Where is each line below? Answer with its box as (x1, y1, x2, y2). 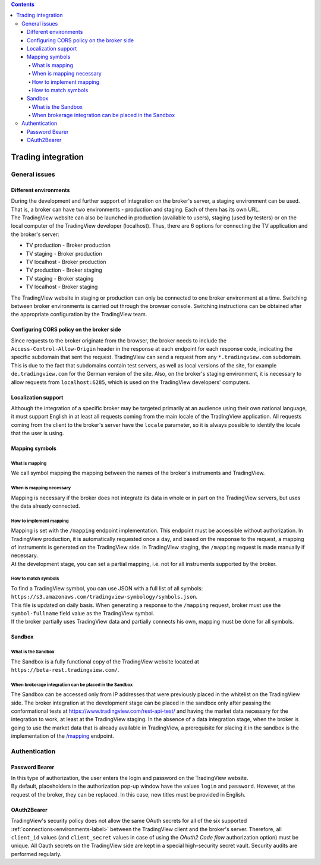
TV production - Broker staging (26, 266, 102, 273)
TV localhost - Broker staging (26, 283, 98, 291)
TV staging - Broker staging (26, 275, 94, 282)
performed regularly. (11, 850, 62, 857)
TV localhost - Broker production (26, 258, 106, 265)
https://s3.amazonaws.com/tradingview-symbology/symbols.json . (11, 593, 198, 600)
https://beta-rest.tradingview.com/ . (11, 666, 119, 673)
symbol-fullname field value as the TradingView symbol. (11, 610, 155, 617)
